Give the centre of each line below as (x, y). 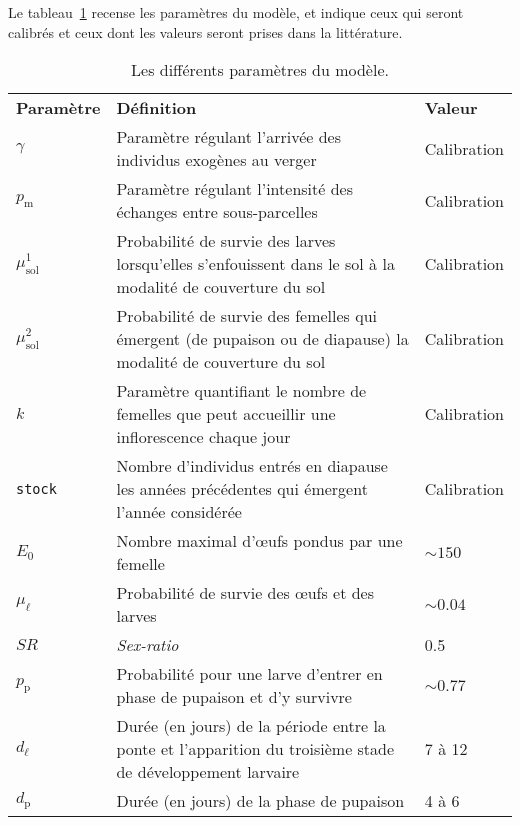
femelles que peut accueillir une (226, 414)
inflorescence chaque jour (203, 437)
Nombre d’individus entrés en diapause (252, 466)
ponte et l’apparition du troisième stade (255, 749)
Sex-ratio (147, 645)
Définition (156, 108)
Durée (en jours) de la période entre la (251, 726)
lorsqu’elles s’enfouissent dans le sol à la (255, 264)
